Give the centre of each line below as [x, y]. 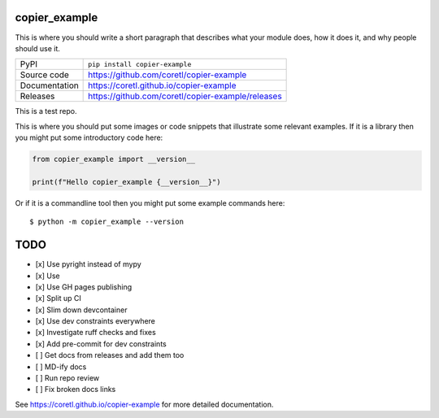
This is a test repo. [46, 111]
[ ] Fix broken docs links [76, 390]
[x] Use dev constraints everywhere [96, 321]
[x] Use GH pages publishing [84, 287]
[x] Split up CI [58, 298]
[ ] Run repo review [67, 378]
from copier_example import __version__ [113, 159]
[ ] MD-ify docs [61, 367]
